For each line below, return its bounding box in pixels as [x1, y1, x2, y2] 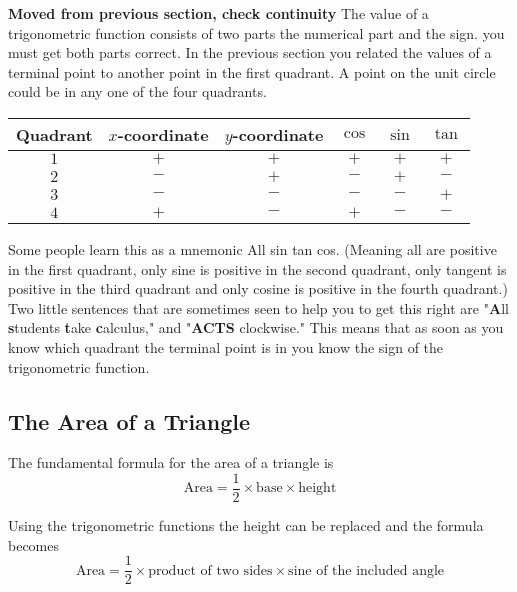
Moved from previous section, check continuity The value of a [8, 3, 429, 23]
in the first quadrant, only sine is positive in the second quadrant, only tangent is [8, 258, 507, 279]
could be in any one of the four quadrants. [8, 81, 267, 102]
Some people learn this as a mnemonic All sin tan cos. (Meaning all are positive [8, 238, 497, 259]
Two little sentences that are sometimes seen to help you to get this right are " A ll [8, 297, 509, 318]
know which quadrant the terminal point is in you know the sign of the [8, 336, 444, 357]
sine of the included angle [288, 563, 445, 578]
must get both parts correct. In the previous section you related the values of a [8, 42, 492, 63]
